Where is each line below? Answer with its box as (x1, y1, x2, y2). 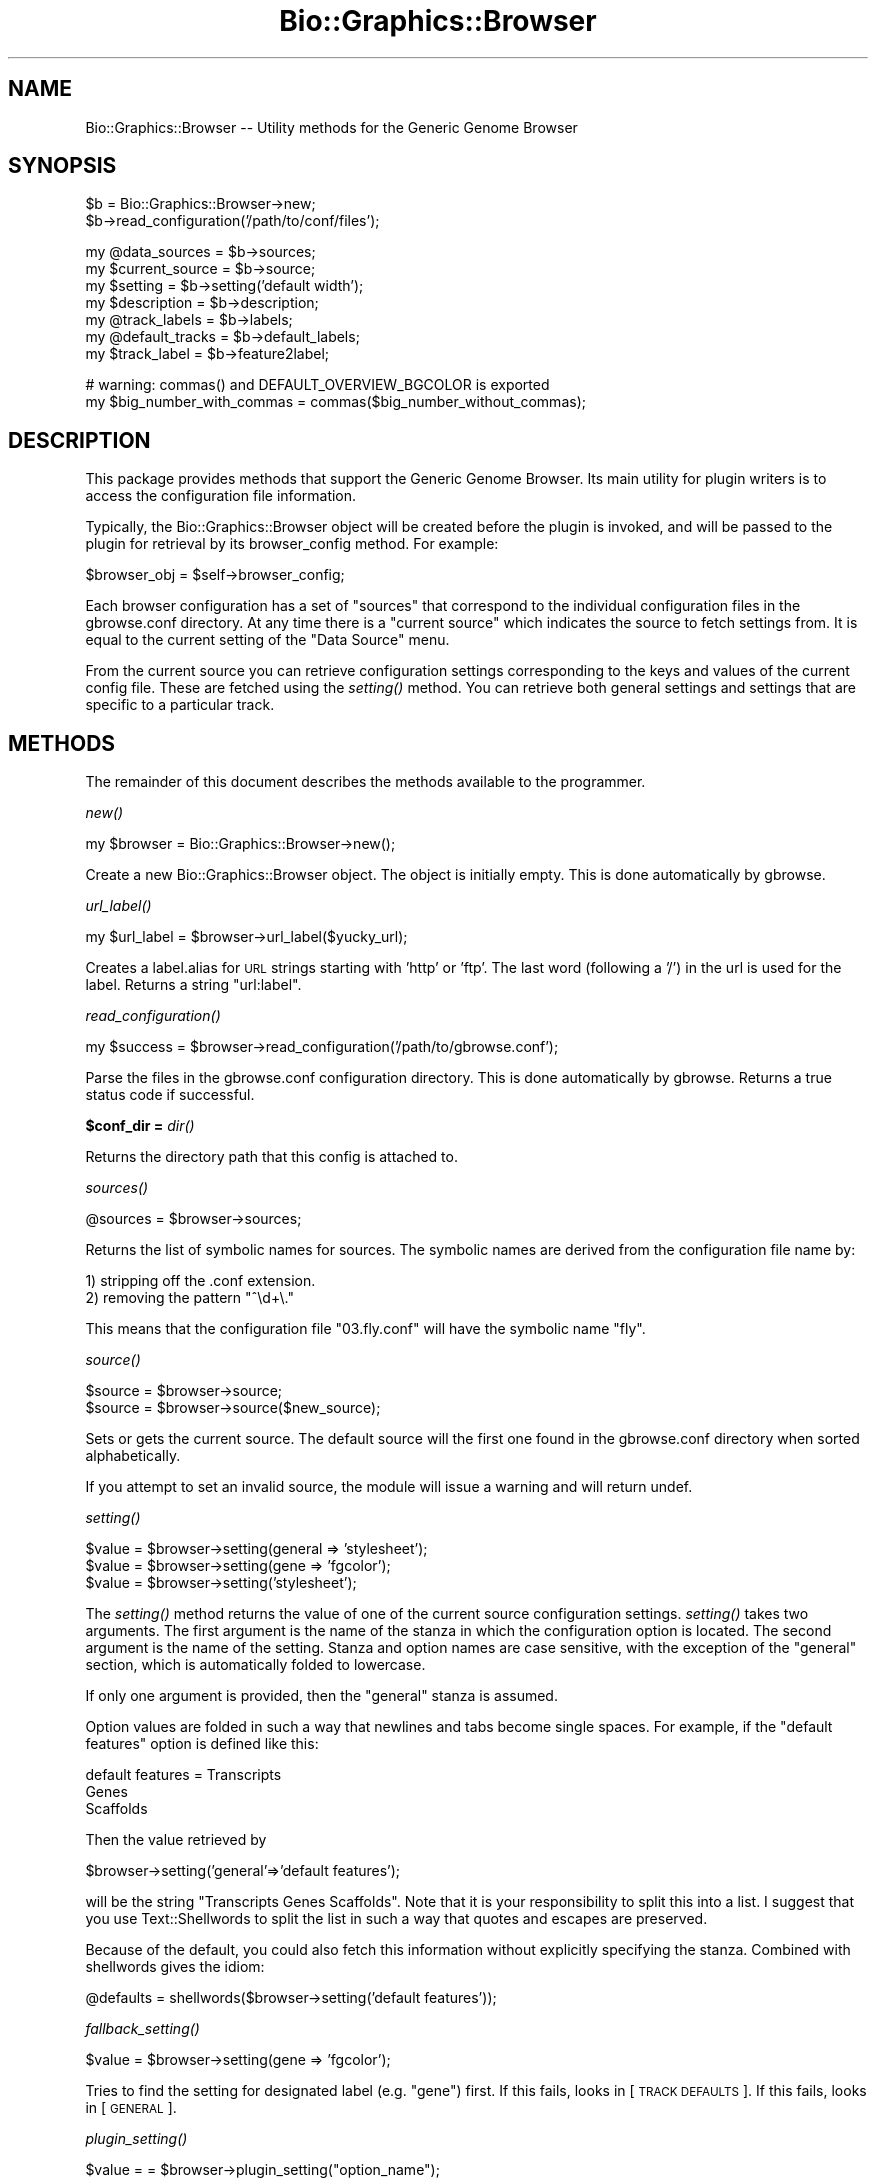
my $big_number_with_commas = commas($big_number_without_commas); (85, 393, 586, 411)
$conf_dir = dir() (85, 1117, 195, 1135)
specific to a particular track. (85, 696, 275, 714)
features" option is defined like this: (85, 1735, 319, 1753)
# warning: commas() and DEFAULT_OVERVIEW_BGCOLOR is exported (85, 376, 550, 394)
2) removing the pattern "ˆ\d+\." (85, 1289, 294, 1307)
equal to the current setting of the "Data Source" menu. (85, 631, 450, 649)
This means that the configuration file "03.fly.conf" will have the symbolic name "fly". (85, 1320, 646, 1338)
